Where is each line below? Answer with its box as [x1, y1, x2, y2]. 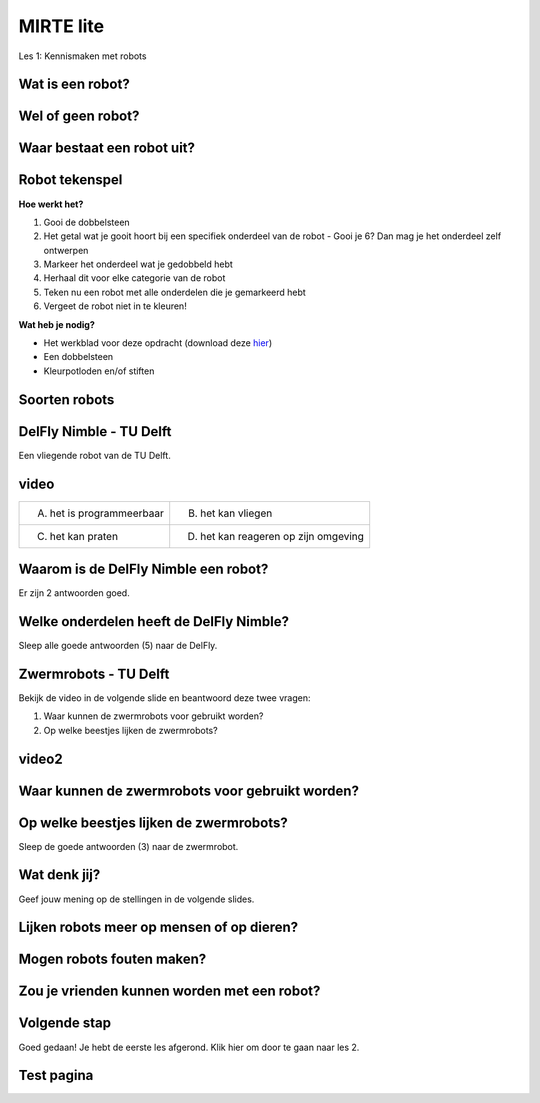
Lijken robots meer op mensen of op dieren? [18, 919, 299, 936]
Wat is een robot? [18, 76, 130, 93]
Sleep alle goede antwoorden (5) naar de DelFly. [18, 640, 218, 652]
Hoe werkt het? [18, 198, 84, 210]
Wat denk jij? [18, 866, 101, 884]
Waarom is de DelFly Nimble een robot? [18, 561, 269, 578]
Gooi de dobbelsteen [43, 216, 130, 228]
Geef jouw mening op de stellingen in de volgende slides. [18, 893, 255, 905]
